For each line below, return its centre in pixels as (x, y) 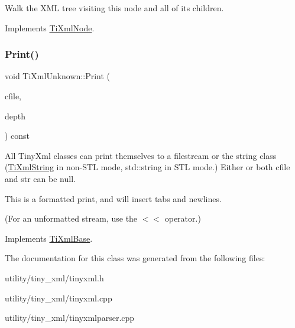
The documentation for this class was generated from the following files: (135, 258)
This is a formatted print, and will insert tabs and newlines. (113, 198)
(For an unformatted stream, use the (71, 218)
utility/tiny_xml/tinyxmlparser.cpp (70, 318)
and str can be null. (40, 178)
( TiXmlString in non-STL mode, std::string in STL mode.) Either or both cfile (147, 167)
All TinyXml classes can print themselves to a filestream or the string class (141, 155)
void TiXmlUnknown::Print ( (57, 76)
